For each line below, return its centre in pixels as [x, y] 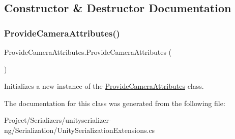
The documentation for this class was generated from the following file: [115, 103]
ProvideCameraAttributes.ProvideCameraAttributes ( [88, 52]
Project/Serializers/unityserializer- [58, 120]
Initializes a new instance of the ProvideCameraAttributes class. [104, 86]
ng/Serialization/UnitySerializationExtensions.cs [80, 130]
